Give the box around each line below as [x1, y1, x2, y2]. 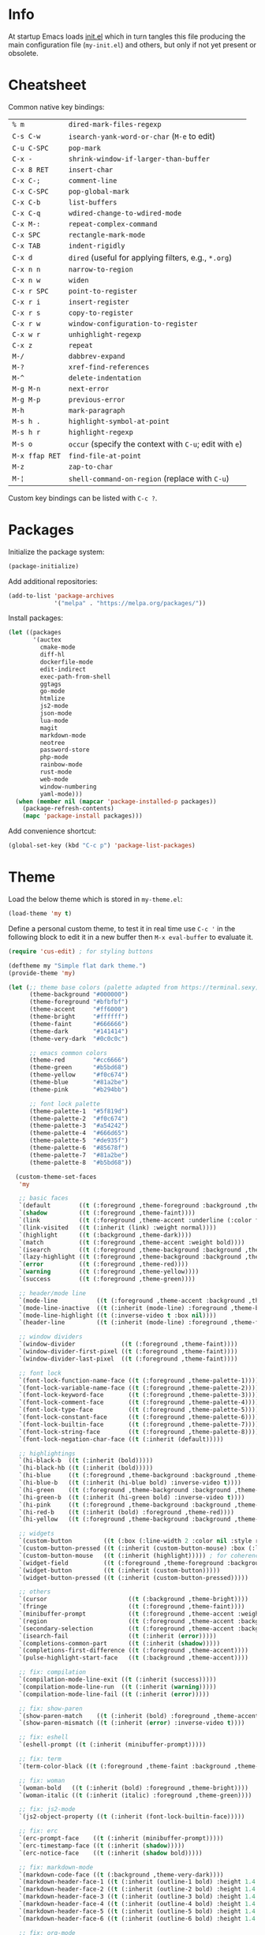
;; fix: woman [18, 1776, 65, 1784]
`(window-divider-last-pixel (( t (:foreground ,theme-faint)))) [18, 1355, 238, 1363]
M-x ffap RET [12, 451, 62, 460]
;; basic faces [18, 1194, 69, 1203]
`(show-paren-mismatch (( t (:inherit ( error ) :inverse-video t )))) [18, 1719, 245, 1727]
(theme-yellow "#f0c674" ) [28, 1071, 129, 1079]
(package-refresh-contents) [22, 805, 114, 813]
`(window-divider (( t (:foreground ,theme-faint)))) [18, 1340, 238, 1349]
